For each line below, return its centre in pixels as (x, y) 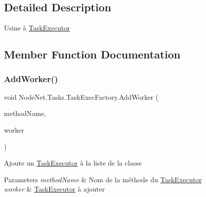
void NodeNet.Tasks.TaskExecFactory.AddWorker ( (81, 97)
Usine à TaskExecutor (37, 28)
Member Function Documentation (92, 54)
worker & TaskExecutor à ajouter (55, 189)
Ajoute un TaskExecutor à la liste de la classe (73, 163)
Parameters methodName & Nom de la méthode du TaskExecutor (103, 179)
